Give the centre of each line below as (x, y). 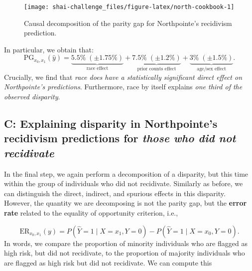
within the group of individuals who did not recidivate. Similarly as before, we (124, 183)
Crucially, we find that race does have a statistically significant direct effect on (123, 77)
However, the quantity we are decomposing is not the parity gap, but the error (126, 203)
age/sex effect (211, 69)
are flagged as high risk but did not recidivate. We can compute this (108, 262)
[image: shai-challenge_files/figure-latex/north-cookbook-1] (129, 7)
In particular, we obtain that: (49, 49)
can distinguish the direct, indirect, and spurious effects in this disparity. (115, 193)
